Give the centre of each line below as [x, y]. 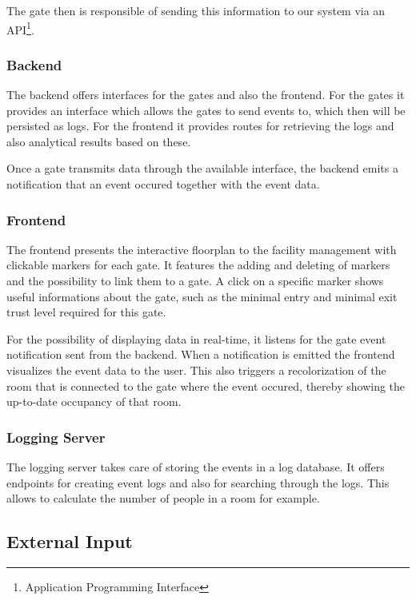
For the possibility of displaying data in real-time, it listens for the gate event [196, 338]
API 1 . [20, 28]
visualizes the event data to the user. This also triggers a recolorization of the [196, 370]
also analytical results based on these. [99, 141]
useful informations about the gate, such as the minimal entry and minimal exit [202, 296]
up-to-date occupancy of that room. [94, 401]
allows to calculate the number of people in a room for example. [163, 498]
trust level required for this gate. [86, 312]
